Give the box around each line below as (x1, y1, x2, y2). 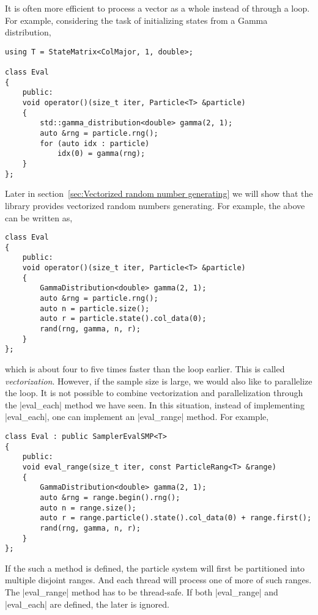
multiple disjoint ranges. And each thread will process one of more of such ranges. (5, 573, 312, 586)
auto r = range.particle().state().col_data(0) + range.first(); (40, 514, 312, 523)
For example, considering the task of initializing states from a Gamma (5, 13, 268, 26)
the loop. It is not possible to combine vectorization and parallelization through (5, 386, 303, 399)
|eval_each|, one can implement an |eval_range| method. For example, (5, 410, 269, 423)
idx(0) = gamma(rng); (57, 149, 146, 158)
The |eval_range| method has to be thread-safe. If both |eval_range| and (5, 586, 278, 598)
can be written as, (5, 211, 73, 224)
